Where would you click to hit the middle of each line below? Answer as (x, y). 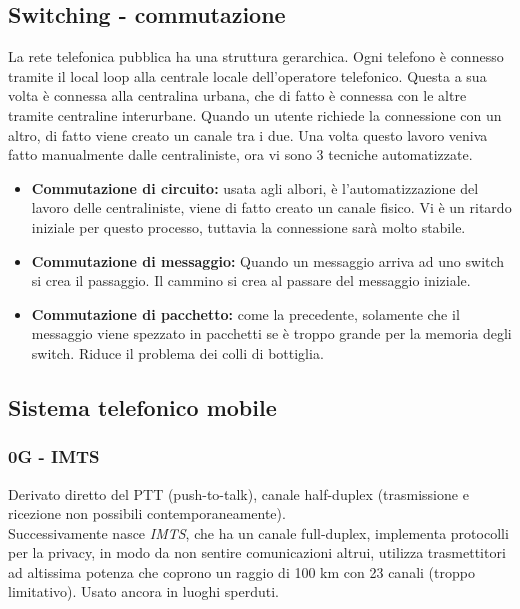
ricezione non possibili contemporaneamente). (147, 513)
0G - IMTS (54, 456)
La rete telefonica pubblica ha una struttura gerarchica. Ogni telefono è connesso (256, 56)
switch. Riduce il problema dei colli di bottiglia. (177, 352)
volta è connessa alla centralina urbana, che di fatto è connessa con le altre (237, 95)
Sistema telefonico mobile (142, 406)
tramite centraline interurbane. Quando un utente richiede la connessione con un (255, 114)
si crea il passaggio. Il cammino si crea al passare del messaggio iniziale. (251, 280)
